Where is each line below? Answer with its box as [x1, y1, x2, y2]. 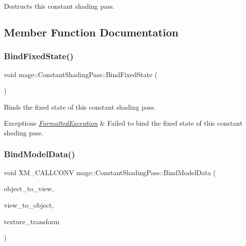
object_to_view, [4, 183, 54, 194]
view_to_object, [4, 199, 54, 210]
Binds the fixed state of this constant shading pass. [4, 101, 156, 112]
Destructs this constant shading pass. [4, 1, 115, 11]
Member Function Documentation [4, 24, 179, 39]
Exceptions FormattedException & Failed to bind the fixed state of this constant [4, 118, 243, 128]
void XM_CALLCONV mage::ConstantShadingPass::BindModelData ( [4, 167, 216, 177]
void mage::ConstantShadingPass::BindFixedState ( [4, 69, 158, 79]
